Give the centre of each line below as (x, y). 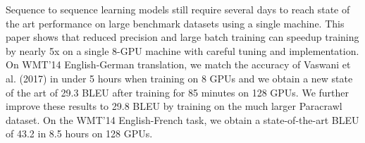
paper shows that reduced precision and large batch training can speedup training (182, 37)
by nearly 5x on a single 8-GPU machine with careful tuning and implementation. (182, 50)
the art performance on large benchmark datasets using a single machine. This (175, 23)
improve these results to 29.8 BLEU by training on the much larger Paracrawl (174, 106)
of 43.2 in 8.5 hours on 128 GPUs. (79, 133)
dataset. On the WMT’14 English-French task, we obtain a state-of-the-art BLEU (182, 119)
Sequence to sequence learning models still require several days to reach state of (178, 9)
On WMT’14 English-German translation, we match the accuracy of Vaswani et (178, 64)
